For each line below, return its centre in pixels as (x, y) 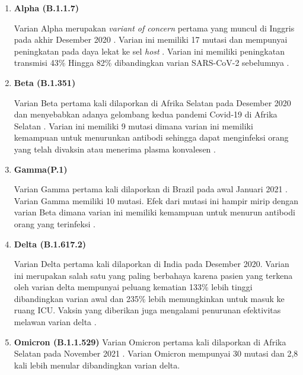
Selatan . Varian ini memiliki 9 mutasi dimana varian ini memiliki (133, 125)
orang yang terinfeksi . (55, 223)
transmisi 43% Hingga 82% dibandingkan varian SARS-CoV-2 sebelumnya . (151, 63)
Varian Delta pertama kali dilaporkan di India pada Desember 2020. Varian (151, 264)
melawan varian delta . (55, 322)
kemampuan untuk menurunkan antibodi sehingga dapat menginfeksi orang (151, 137)
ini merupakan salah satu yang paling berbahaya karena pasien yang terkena (153, 275)
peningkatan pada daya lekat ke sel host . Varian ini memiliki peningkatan (149, 51)
